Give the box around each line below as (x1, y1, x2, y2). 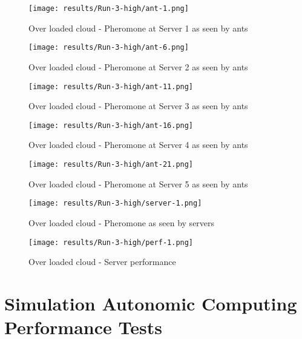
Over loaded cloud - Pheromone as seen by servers (28, 216, 215, 229)
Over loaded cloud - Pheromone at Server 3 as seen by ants (28, 99, 248, 112)
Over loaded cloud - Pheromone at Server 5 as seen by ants (28, 177, 248, 190)
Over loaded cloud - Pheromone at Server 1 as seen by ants (28, 21, 248, 34)
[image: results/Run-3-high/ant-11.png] (28, 82, 194, 91)
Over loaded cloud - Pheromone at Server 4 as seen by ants (28, 138, 248, 151)
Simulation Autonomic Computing (4, 290, 297, 315)
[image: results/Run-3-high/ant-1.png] (28, 4, 189, 13)
